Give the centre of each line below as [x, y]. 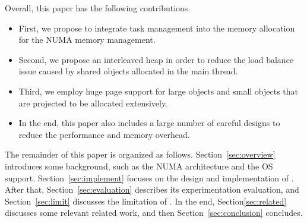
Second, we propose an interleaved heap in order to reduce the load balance [156, 59]
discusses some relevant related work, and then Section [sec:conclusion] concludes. [154, 213]
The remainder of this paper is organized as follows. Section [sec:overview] [140, 154]
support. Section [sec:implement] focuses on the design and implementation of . [149, 178]
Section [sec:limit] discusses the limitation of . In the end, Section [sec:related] [146, 201]
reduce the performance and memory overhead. [104, 134]
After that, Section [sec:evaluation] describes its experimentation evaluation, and [152, 189]
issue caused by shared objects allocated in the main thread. [128, 71]
